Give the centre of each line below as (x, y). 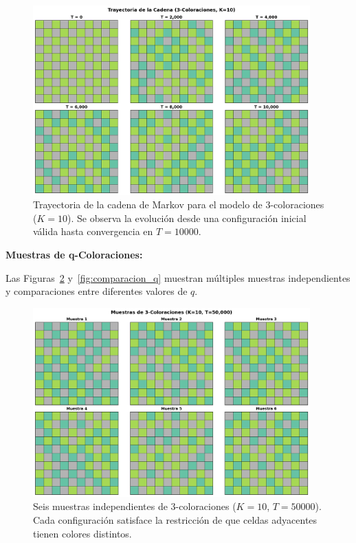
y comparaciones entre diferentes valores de (97, 291)
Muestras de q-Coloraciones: (74, 254)
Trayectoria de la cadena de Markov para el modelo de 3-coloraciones (179, 204)
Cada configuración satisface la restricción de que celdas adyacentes (175, 519)
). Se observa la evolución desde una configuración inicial (187, 218)
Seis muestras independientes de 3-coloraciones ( (135, 506)
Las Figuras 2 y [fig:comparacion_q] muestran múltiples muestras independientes (178, 277)
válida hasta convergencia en (93, 231)
